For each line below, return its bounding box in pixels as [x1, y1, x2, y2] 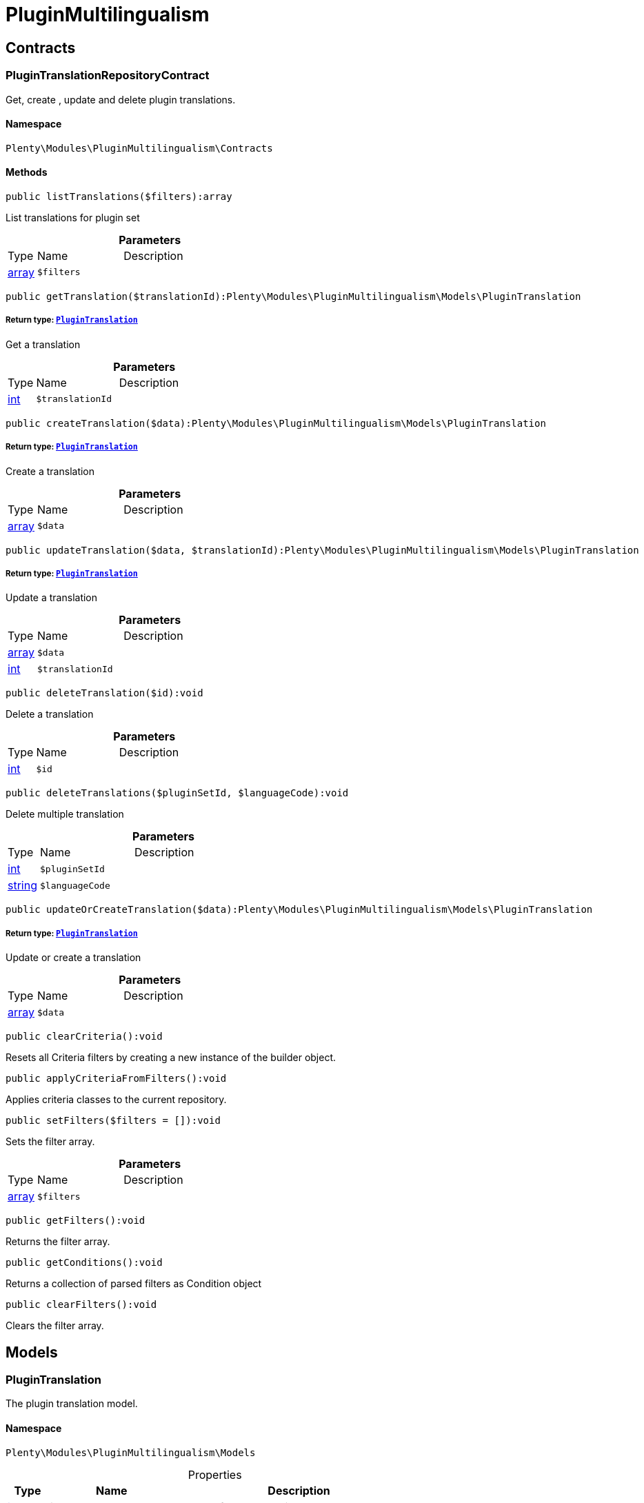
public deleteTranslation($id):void [6, 687, 203, 699]
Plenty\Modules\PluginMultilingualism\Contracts [6, 142, 273, 154]
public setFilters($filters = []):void [6, 1115, 221, 1127]
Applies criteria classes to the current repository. [6, 1093, 227, 1106]
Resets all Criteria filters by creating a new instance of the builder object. [6, 1051, 336, 1064]
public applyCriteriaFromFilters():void [6, 1073, 227, 1085]
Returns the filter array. [6, 1235, 110, 1248]
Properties [188, 1467, 242, 1482]
